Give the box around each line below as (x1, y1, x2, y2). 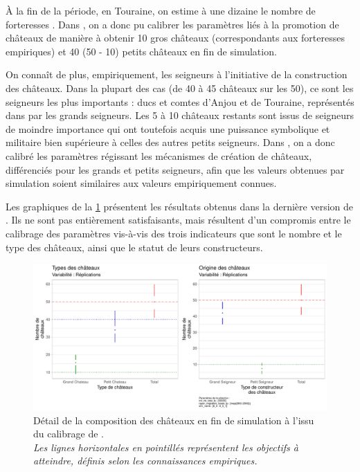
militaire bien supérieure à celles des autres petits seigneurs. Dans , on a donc (6, 135, 335, 149)
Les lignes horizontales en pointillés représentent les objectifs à (33, 439, 298, 454)
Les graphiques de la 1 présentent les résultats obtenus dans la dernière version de (6, 199, 353, 213)
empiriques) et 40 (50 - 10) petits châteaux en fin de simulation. (6, 44, 277, 58)
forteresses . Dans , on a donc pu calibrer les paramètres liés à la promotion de (6, 17, 339, 31)
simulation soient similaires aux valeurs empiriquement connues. (6, 176, 277, 190)
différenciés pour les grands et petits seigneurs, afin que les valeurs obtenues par (6, 162, 345, 176)
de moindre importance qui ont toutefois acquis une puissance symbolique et (6, 121, 330, 136)
